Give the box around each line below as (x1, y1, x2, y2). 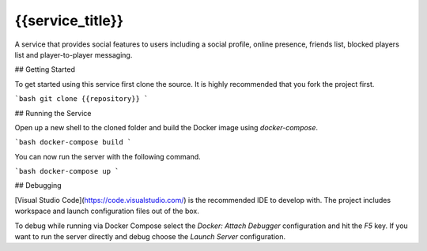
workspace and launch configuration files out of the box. (14, 206, 199, 216)
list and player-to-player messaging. (14, 50, 133, 59)
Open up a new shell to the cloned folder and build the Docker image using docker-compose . (14, 122, 319, 132)
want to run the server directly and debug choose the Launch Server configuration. (14, 232, 286, 242)
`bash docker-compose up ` (14, 167, 119, 176)
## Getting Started (14, 65, 75, 74)
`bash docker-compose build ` (14, 138, 132, 147)
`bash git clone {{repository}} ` (14, 95, 149, 103)
